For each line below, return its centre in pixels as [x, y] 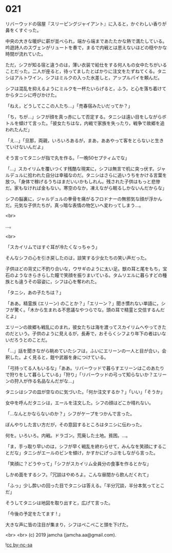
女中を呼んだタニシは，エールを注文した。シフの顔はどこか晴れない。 [80, 403]
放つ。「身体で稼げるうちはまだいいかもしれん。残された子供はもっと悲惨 [83, 181]
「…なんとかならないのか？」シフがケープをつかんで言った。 [70, 413]
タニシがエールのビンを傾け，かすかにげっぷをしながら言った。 [90, 452]
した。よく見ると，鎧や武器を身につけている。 [59, 357]
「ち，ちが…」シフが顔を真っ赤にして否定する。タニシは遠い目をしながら [84, 116]
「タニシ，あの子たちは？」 [35, 292]
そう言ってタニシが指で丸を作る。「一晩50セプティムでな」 [68, 157]
